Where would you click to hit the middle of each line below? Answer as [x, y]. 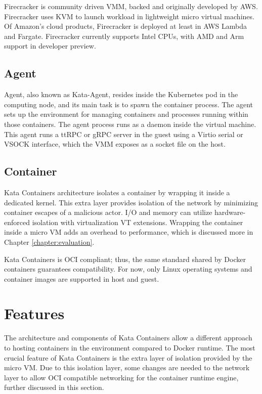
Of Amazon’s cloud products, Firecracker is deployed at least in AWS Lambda [125, 26]
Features [34, 313]
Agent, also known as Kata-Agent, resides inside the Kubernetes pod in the [121, 94]
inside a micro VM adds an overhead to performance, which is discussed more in [129, 232]
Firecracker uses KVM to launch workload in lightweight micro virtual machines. [129, 16]
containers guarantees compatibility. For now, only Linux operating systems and [128, 269]
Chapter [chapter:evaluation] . [49, 242]
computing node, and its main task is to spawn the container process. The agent [129, 104]
